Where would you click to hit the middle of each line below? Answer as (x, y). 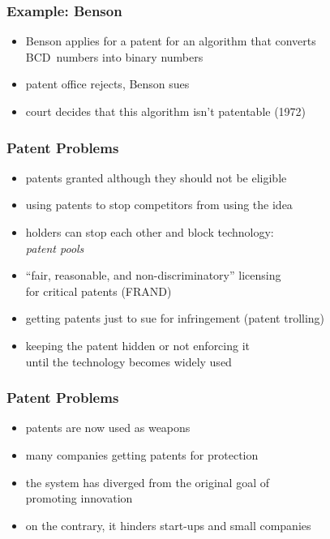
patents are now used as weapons (108, 428)
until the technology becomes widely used (129, 361)
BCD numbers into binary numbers (114, 56)
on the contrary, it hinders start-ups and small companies (168, 525)
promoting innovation (79, 498)
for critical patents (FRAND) (99, 291)
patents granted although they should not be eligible (156, 177)
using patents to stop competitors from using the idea (159, 205)
